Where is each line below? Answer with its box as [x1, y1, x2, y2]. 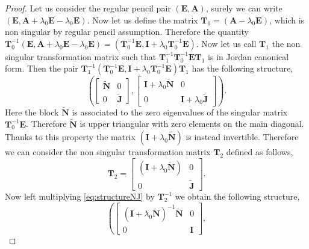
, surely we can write [205, 2, 282, 14]
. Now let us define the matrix [87, 13, 198, 26]
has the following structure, [192, 62, 293, 75]
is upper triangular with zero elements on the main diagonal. [80, 117, 304, 130]
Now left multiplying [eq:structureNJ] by [5, 190, 155, 203]
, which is [269, 13, 305, 26]
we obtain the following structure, [175, 190, 300, 203]
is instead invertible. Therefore [186, 131, 299, 143]
